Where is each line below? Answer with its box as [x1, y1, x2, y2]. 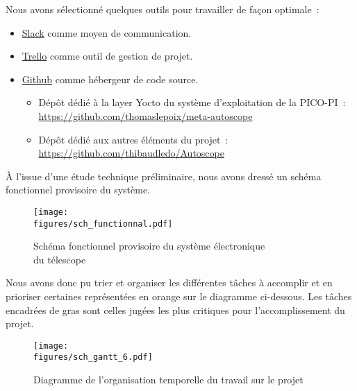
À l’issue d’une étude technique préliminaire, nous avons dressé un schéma [6, 168, 322, 183]
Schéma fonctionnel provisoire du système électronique [33, 238, 265, 253]
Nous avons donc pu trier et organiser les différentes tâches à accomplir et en [6, 275, 333, 290]
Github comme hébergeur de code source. [22, 71, 199, 86]
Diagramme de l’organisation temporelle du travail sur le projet [33, 372, 304, 387]
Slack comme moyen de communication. [22, 25, 192, 40]
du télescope [33, 252, 86, 266]
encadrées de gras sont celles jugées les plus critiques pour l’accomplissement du [6, 302, 345, 317]
